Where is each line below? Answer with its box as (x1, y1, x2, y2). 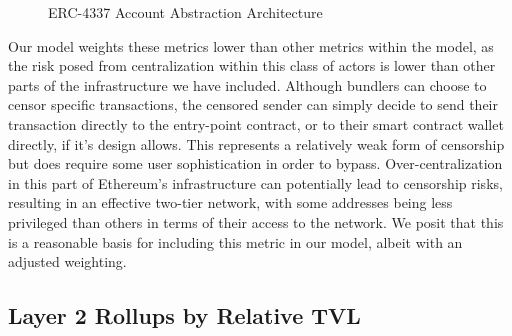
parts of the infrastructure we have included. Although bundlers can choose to (8, 74, 487, 95)
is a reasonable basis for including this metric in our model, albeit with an (8, 231, 463, 252)
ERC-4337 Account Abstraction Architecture (48, 2, 323, 22)
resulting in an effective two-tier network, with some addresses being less (8, 192, 453, 213)
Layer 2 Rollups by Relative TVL (8, 300, 361, 331)
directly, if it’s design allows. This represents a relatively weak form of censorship (8, 133, 505, 154)
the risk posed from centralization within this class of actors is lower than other (8, 55, 496, 76)
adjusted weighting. (8, 251, 127, 272)
